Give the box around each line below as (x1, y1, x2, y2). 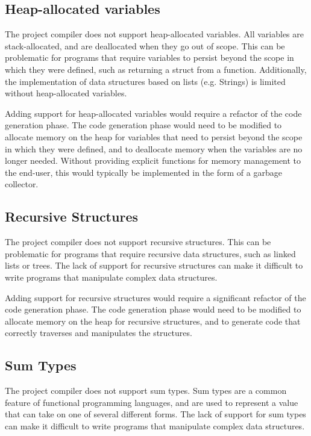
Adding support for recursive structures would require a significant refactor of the (5, 291, 306, 304)
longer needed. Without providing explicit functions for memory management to (5, 154, 301, 167)
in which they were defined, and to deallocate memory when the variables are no (5, 142, 303, 155)
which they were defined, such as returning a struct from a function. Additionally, (5, 63, 307, 75)
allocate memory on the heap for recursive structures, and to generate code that (5, 314, 301, 327)
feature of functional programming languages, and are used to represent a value (5, 396, 298, 408)
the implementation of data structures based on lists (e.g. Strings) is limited (5, 75, 286, 87)
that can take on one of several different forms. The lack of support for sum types (5, 408, 306, 420)
